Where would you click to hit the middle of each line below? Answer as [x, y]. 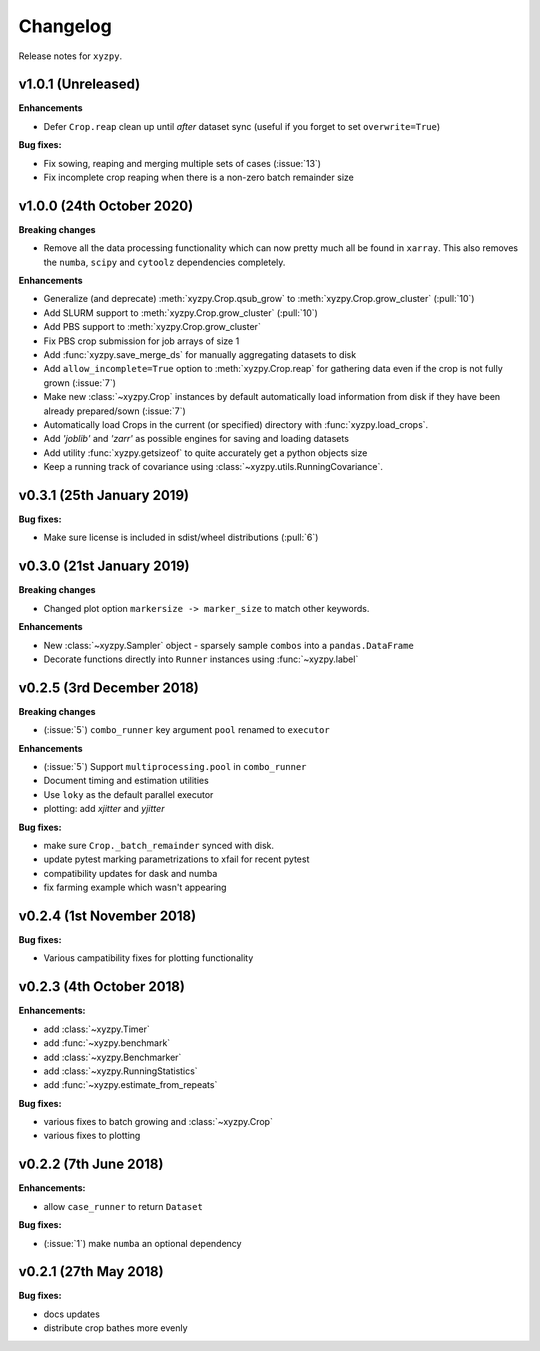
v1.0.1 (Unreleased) [79, 84]
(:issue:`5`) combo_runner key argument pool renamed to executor [186, 730]
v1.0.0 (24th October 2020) [106, 205]
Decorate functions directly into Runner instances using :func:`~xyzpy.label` [201, 659]
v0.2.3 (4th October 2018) [101, 986]
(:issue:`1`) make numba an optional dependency [142, 1243]
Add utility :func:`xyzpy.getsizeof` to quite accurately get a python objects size [205, 452]
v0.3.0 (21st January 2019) [104, 566]
